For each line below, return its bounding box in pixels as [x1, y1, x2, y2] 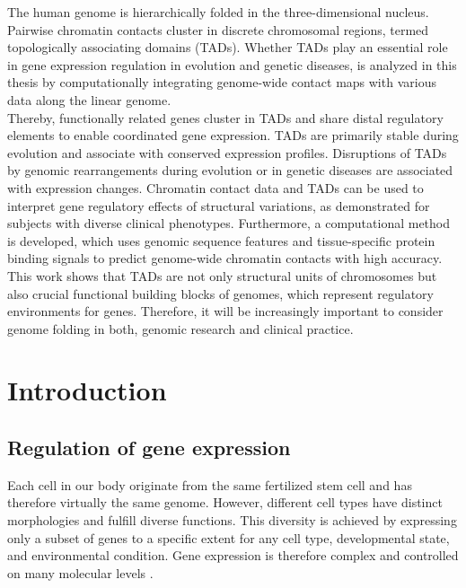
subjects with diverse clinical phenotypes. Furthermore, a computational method [7, 214, 451, 233]
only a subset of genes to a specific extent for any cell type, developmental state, [7, 528, 450, 547]
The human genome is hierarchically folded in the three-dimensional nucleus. [7, 3, 429, 21]
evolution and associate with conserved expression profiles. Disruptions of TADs [7, 143, 447, 162]
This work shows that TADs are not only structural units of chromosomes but [7, 266, 437, 285]
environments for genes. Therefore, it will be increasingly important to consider [7, 302, 444, 320]
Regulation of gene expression [7, 434, 291, 461]
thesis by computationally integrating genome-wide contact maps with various [7, 73, 436, 92]
